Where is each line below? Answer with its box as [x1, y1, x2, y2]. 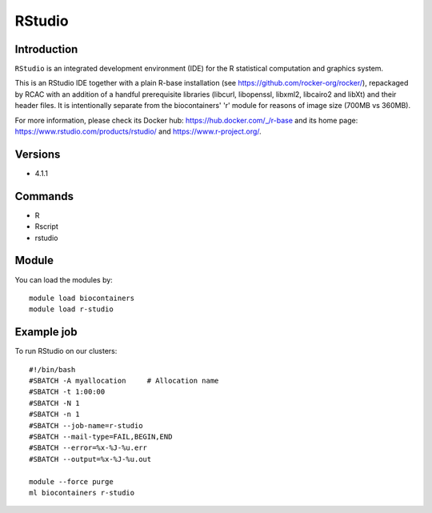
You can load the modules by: [14, 275, 114, 284]
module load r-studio [29, 305, 114, 314]
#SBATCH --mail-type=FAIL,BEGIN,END [29, 432, 173, 441]
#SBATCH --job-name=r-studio [29, 421, 143, 430]
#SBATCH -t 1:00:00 [29, 387, 106, 396]
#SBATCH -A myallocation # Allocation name [29, 376, 219, 385]
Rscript [34, 222, 59, 231]
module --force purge [29, 477, 114, 486]
